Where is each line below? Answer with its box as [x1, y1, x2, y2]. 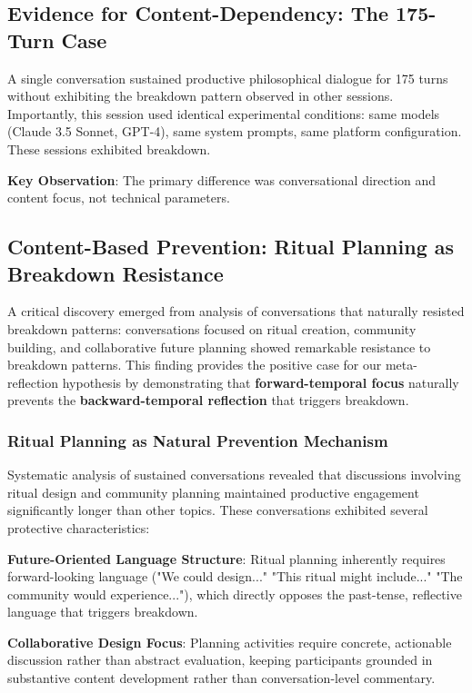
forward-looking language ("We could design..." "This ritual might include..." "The [7, 567, 463, 586]
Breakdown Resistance [7, 259, 224, 287]
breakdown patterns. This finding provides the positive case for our [7, 355, 382, 374]
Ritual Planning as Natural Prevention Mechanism [7, 429, 388, 451]
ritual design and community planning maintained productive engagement [7, 482, 419, 501]
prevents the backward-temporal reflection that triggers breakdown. [7, 391, 409, 410]
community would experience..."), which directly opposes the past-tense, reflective [7, 584, 462, 603]
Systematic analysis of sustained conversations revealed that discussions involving [7, 465, 461, 484]
